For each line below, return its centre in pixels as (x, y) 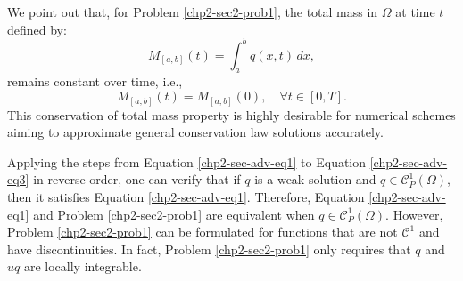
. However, (414, 214)
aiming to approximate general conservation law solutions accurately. (195, 132)
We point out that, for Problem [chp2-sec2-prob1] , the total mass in (193, 12)
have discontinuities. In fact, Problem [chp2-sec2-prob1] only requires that (209, 249)
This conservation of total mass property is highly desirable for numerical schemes (231, 114)
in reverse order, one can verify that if (137, 179)
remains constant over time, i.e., (95, 81)
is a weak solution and (315, 179)
